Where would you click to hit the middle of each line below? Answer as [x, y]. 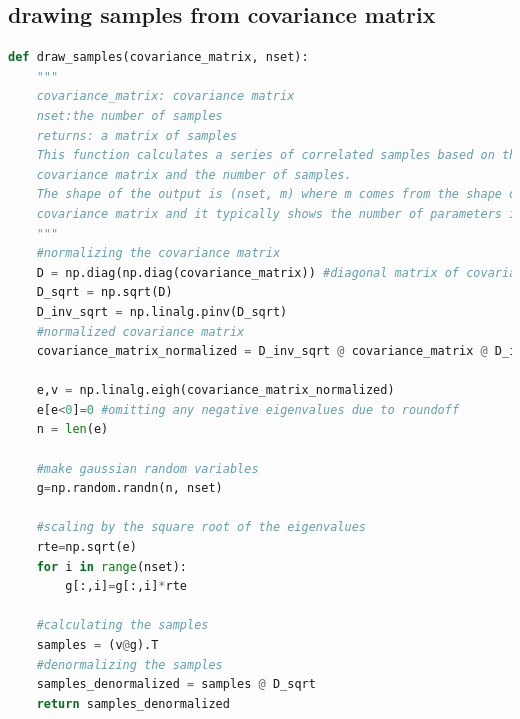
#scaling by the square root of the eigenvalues [201, 527]
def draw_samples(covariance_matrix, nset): [158, 57]
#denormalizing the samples [129, 664]
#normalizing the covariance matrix [158, 253]
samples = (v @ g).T [97, 645]
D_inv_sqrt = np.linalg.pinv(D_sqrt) [162, 311]
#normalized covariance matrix [140, 331]
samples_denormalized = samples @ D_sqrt [176, 684]
